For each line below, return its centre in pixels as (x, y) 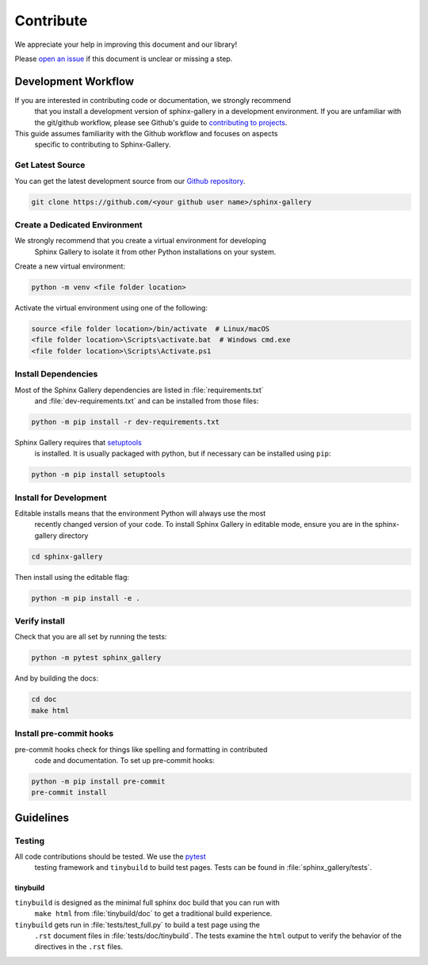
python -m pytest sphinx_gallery (96, 658)
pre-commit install (69, 793)
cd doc (44, 700)
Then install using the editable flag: (72, 577)
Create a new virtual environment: (70, 266)
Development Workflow (75, 81)
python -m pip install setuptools (98, 475)
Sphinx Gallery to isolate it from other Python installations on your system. (155, 252)
